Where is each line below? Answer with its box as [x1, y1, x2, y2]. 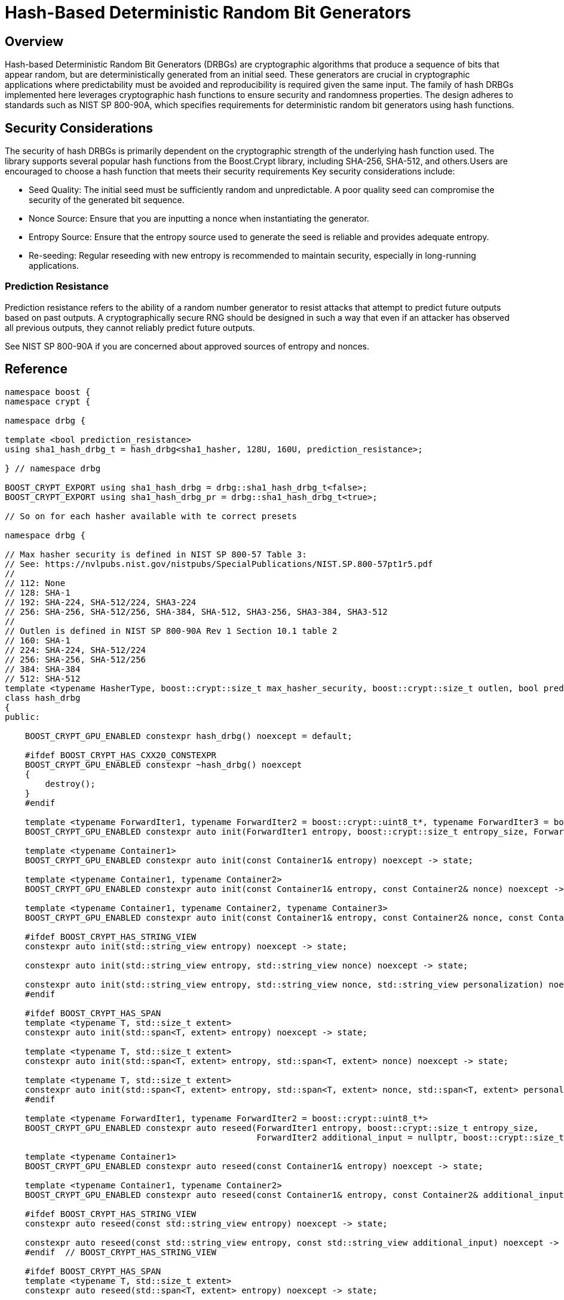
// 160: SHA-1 [5, 635, 70, 645]
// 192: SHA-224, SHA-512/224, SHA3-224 [5, 597, 197, 607]
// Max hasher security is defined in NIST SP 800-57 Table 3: [5, 549, 307, 559]
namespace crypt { [5, 396, 91, 406]
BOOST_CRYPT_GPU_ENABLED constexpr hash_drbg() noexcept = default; [24, 731, 352, 741]
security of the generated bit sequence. [29, 195, 185, 206]
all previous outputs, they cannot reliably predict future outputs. [5, 322, 255, 333]
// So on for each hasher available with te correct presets [5, 511, 297, 521]
